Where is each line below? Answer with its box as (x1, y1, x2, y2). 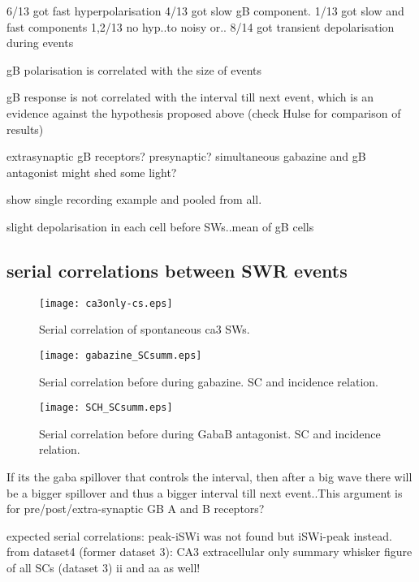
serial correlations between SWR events (6, 257, 348, 282)
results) (6, 120, 44, 137)
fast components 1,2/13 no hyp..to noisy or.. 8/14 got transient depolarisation (6, 18, 395, 35)
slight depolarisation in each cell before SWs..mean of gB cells (6, 218, 314, 235)
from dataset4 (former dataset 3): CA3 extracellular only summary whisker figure (6, 543, 413, 560)
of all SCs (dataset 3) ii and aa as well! (6, 559, 201, 576)
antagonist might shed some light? (6, 163, 177, 180)
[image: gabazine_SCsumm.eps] (39, 349, 202, 361)
